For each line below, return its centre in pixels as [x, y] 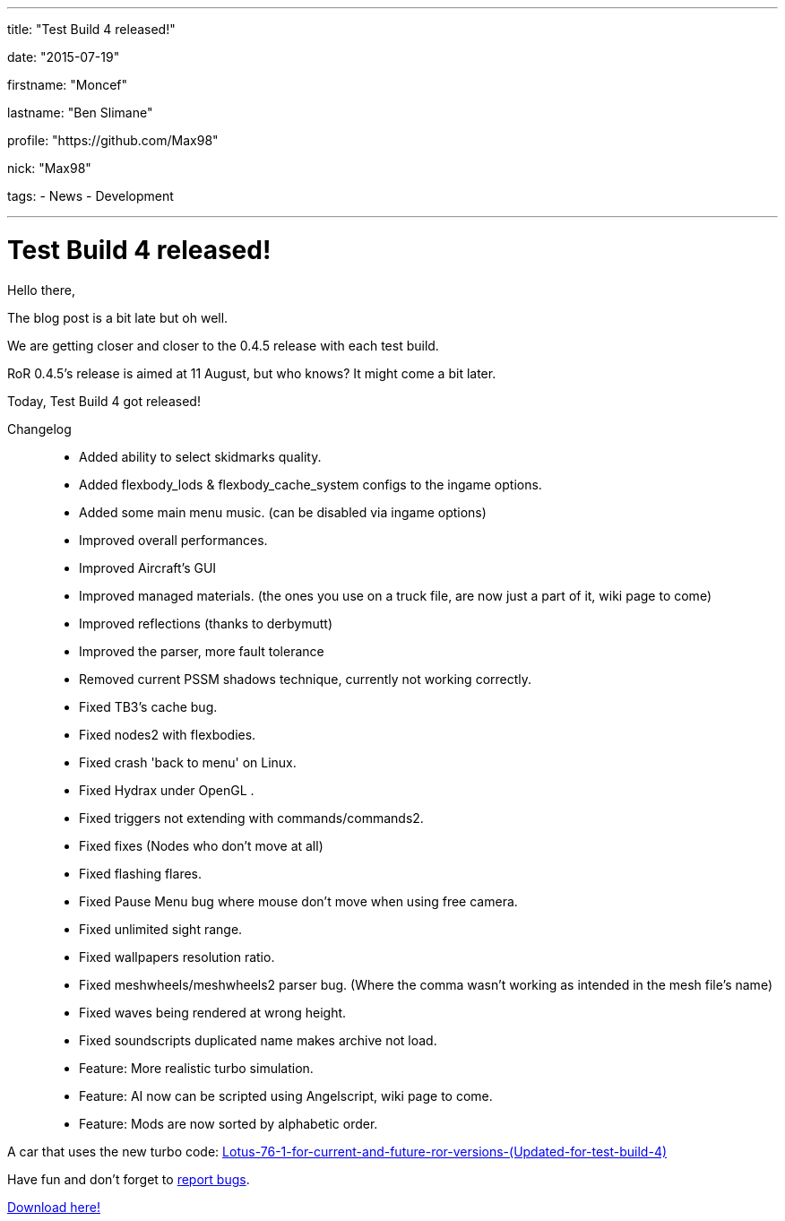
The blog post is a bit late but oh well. [118, 317]
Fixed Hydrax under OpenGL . [167, 790]
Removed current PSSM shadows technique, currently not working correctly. [306, 679]
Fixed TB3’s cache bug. [148, 706]
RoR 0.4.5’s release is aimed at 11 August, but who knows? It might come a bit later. [252, 373]
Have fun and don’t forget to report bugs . [129, 1179]
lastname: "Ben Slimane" [80, 113]
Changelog [39, 429]
